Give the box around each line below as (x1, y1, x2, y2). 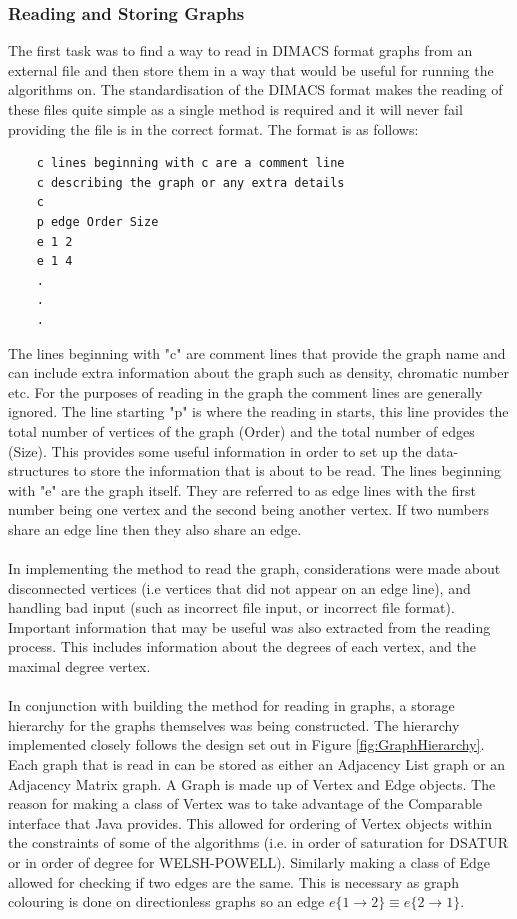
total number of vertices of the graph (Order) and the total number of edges (8, 420, 475, 441)
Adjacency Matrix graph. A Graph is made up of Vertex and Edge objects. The (8, 773, 496, 794)
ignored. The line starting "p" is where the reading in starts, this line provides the (8, 401, 509, 422)
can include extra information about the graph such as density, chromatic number (8, 362, 509, 383)
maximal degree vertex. (8, 656, 151, 677)
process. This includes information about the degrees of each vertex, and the (8, 636, 476, 657)
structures (8, 460, 69, 481)
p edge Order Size (36, 214, 159, 229)
